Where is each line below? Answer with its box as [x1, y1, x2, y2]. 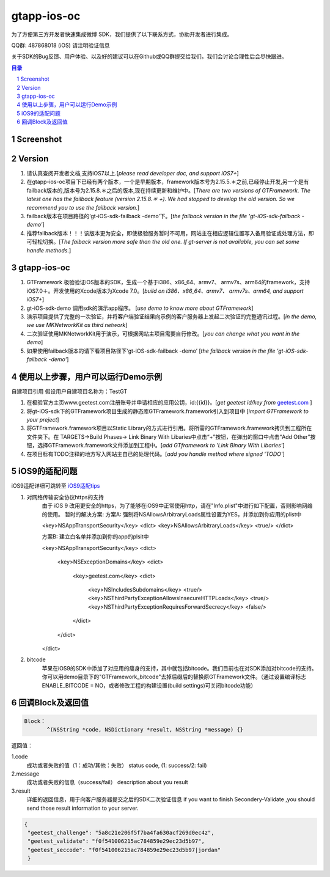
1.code [11, 753, 28, 760]
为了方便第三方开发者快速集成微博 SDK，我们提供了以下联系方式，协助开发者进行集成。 [11, 31, 233, 38]
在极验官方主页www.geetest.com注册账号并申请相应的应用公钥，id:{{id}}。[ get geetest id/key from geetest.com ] [26, 399, 312, 406]
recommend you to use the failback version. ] [26, 204, 140, 211]
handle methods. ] [26, 246, 71, 254]
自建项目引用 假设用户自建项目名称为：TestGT [11, 387, 128, 395]
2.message [11, 770, 40, 777]
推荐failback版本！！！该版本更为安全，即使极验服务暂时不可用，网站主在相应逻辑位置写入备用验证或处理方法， [26, 229, 309, 237]
